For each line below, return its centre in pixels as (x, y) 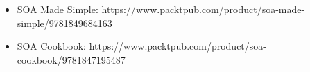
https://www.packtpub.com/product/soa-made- (203, 9)
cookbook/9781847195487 (71, 59)
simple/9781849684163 (64, 22)
